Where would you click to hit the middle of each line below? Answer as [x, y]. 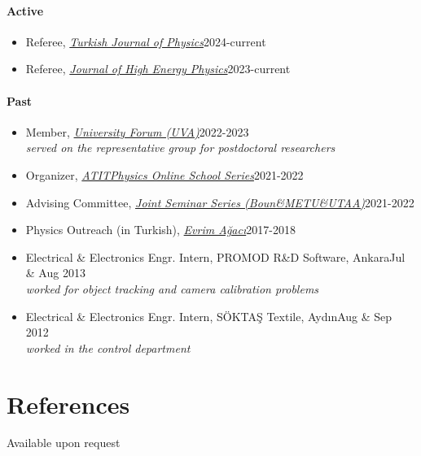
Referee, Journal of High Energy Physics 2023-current [158, 69]
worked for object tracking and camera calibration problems [172, 288]
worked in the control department [108, 347]
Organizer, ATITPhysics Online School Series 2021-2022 [164, 174]
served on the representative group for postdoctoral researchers [180, 148]
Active [25, 10]
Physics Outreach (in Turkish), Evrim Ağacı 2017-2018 [160, 230]
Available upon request [64, 443]
